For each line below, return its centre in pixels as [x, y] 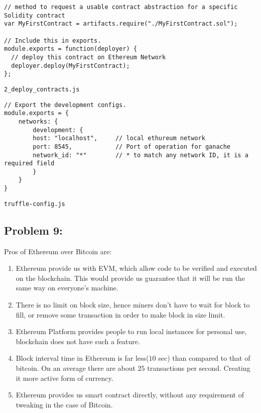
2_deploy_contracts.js [42, 89]
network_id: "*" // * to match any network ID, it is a [141, 155]
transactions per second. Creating [199, 368]
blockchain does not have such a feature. [78, 341]
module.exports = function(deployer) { [71, 49]
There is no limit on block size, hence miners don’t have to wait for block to [133, 305]
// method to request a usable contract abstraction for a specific [121, 7]
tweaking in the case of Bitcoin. [64, 404]
